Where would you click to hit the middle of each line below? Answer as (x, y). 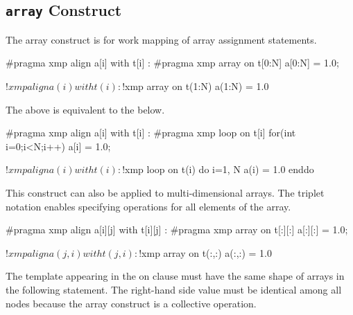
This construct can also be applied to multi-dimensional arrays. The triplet (165, 192)
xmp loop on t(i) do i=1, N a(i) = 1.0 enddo (219, 169)
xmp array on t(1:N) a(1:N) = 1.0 (197, 85)
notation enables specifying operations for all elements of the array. (148, 206)
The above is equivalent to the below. (85, 109)
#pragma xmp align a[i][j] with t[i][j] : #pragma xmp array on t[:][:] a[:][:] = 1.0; (177, 229)
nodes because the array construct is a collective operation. (131, 303)
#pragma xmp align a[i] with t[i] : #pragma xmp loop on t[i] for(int (151, 133)
